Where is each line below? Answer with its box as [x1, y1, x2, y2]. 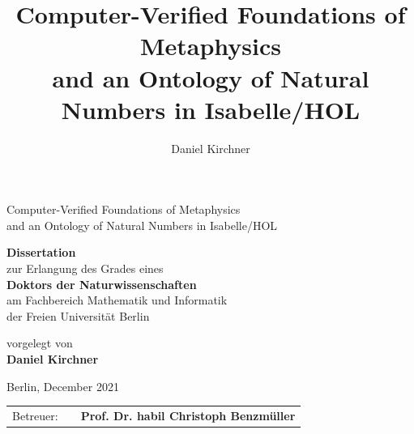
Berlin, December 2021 [6, 377, 119, 394]
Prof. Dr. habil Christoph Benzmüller [80, 406, 296, 423]
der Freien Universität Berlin [6, 307, 150, 324]
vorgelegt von [6, 334, 73, 351]
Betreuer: [12, 406, 58, 423]
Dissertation [6, 244, 76, 261]
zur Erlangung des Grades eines [6, 260, 164, 277]
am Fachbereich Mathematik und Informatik [6, 291, 228, 308]
